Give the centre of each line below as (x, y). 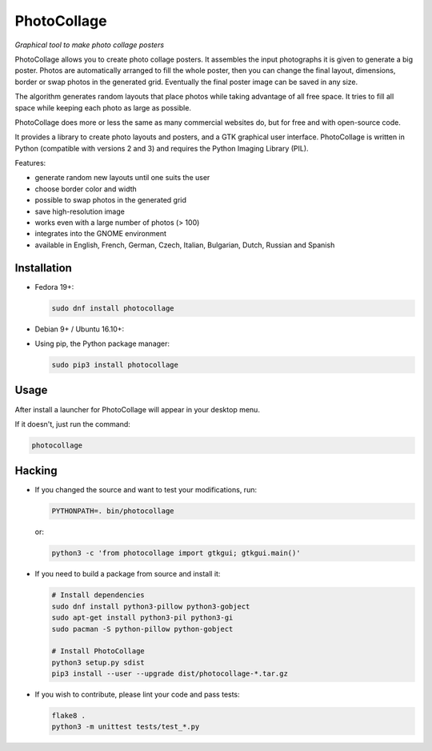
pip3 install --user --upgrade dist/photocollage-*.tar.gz (170, 674)
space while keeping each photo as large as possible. (103, 107)
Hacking (36, 471)
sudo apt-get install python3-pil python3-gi (142, 618)
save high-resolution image (80, 211)
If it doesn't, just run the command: (73, 424)
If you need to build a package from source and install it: (128, 574)
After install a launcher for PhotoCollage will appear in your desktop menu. (137, 409)
